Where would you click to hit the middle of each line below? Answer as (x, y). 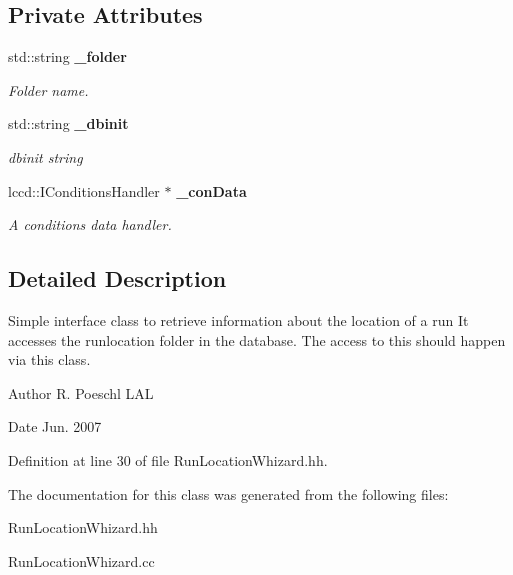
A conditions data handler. (90, 224)
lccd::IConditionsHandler (84, 190)
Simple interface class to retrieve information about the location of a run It (238, 319)
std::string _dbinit (68, 123)
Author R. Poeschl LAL (81, 392)
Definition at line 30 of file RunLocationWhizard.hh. (168, 459)
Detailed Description (117, 278)
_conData (211, 190)
